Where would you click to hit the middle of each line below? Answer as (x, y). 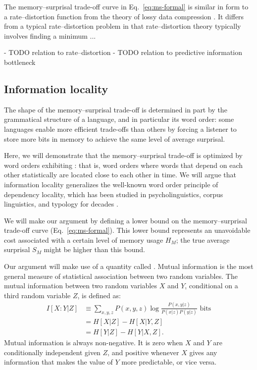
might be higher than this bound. (94, 249)
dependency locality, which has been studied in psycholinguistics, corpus (114, 194)
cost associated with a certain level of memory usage (84, 239)
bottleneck (20, 62)
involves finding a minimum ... (50, 35)
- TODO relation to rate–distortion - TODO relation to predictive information (123, 52)
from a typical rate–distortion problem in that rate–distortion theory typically (123, 26)
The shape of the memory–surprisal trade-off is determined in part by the (116, 109)
